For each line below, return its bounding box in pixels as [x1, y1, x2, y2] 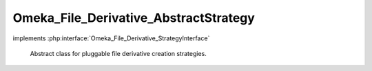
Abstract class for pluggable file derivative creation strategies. [30, 49, 207, 57]
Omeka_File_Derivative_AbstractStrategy [12, 10, 255, 25]
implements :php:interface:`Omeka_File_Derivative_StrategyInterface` [12, 34, 210, 42]
